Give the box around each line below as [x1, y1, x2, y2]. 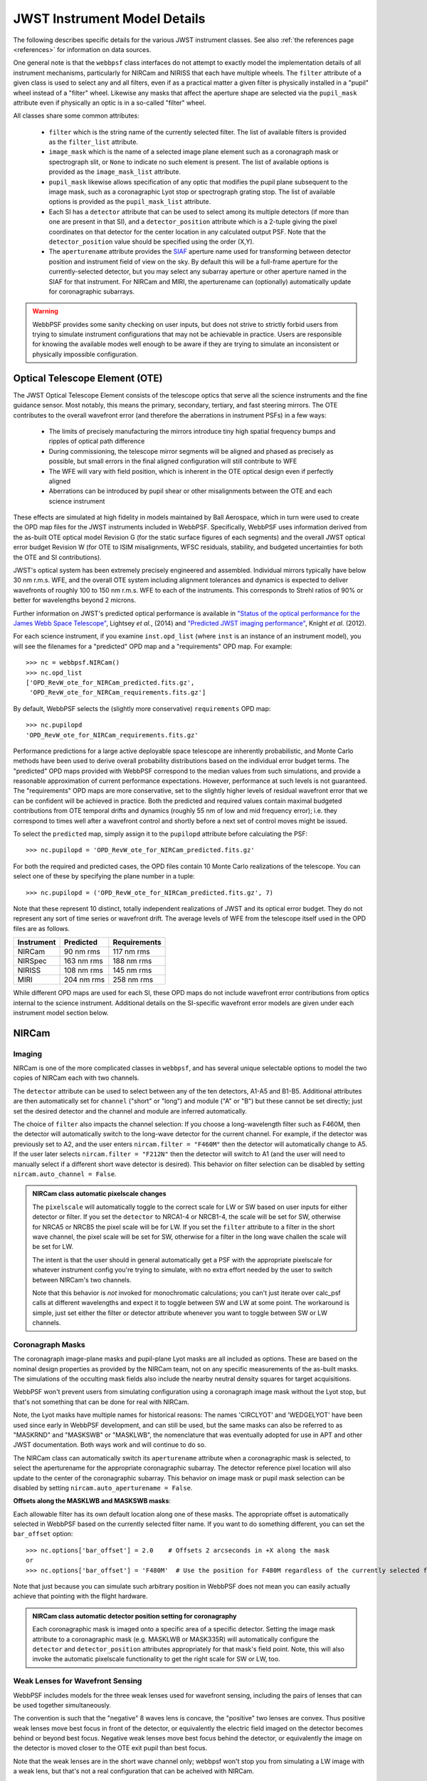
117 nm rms [112, 947, 151, 957]
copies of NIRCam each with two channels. [13, 1074, 139, 1082]
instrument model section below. [13, 1008, 109, 1017]
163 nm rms [63, 956, 103, 966]
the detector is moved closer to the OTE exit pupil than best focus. [13, 1744, 208, 1753]
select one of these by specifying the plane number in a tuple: [13, 872, 195, 881]
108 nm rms [63, 965, 103, 975]
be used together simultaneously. [13, 1700, 112, 1709]
